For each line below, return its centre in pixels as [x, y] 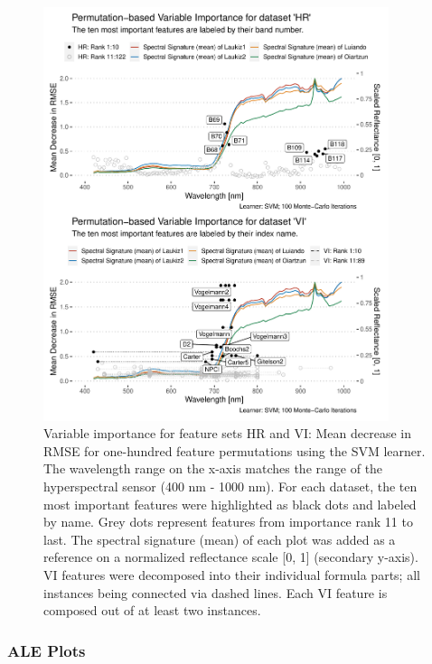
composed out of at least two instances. [152, 610]
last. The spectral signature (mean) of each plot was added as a [220, 539]
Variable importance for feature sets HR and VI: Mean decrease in [227, 433]
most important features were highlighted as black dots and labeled [230, 504]
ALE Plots [47, 650]
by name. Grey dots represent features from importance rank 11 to [228, 522]
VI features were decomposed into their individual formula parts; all [232, 574]
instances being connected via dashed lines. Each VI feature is [216, 592]
